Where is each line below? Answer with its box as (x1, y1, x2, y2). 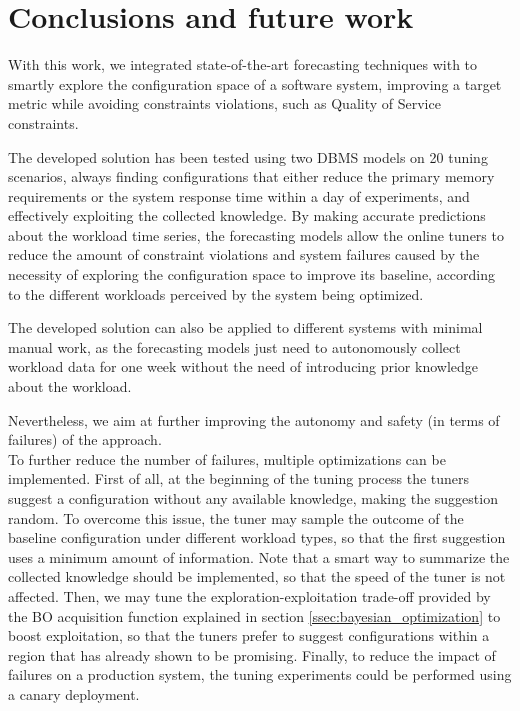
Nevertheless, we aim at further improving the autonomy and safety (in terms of (8, 409, 500, 430)
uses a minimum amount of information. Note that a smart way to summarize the (8, 546, 510, 567)
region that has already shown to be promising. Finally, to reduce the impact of (8, 644, 496, 665)
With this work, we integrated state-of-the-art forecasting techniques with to (8, 54, 478, 75)
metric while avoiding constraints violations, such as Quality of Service (8, 93, 441, 114)
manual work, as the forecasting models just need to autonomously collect (8, 336, 461, 357)
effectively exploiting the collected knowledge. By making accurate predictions (8, 205, 486, 226)
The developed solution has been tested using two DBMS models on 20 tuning (8, 146, 488, 167)
